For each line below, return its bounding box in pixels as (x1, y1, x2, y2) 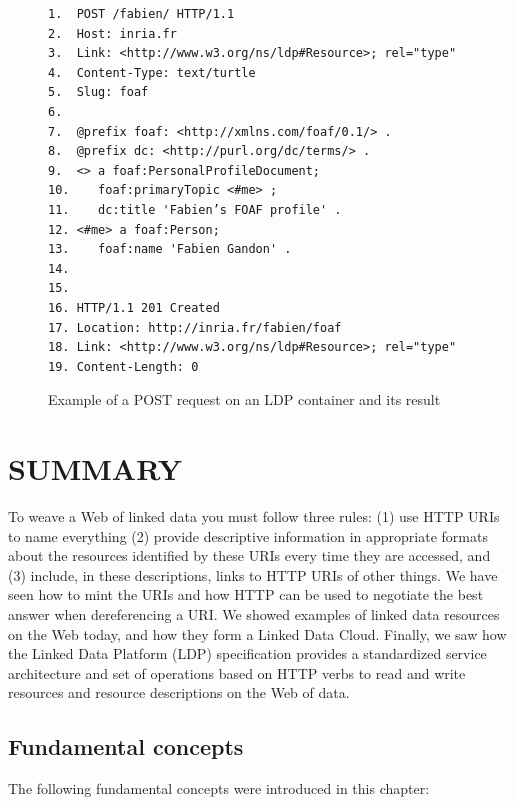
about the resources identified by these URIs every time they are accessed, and (8, 545, 491, 566)
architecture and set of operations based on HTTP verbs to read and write (8, 662, 466, 683)
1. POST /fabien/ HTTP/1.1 (48, 7, 235, 21)
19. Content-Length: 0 (48, 359, 199, 374)
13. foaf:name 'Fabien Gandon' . (48, 242, 292, 257)
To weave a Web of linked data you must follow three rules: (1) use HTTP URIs (8, 506, 500, 526)
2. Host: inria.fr (48, 26, 177, 41)
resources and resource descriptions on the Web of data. (8, 682, 350, 703)
